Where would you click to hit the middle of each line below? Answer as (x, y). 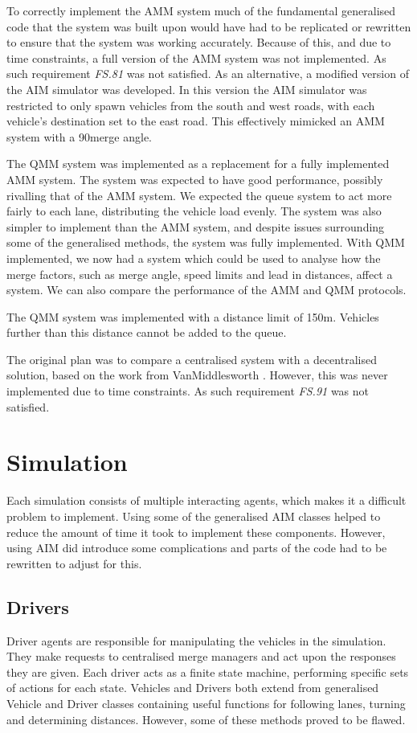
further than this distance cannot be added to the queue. (147, 332)
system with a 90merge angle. (79, 136)
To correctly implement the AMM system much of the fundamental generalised (201, 10)
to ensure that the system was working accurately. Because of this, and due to (199, 42)
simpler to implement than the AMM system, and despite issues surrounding (196, 226)
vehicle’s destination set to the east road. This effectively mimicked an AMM (196, 121)
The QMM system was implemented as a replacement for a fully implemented (198, 164)
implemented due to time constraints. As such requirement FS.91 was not (188, 391)
